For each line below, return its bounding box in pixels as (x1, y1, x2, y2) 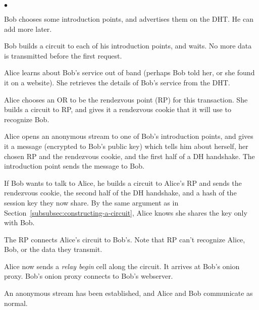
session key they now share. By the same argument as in (4, 197, 179, 208)
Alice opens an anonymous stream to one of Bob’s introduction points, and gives (4, 131, 253, 141)
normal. (4, 297, 28, 308)
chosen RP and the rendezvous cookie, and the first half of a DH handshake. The (4, 150, 255, 161)
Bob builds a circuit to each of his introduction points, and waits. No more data (4, 40, 252, 51)
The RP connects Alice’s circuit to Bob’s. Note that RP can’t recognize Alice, (4, 234, 245, 244)
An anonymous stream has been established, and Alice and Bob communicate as (4, 288, 253, 298)
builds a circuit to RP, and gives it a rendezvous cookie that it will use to (4, 104, 231, 115)
